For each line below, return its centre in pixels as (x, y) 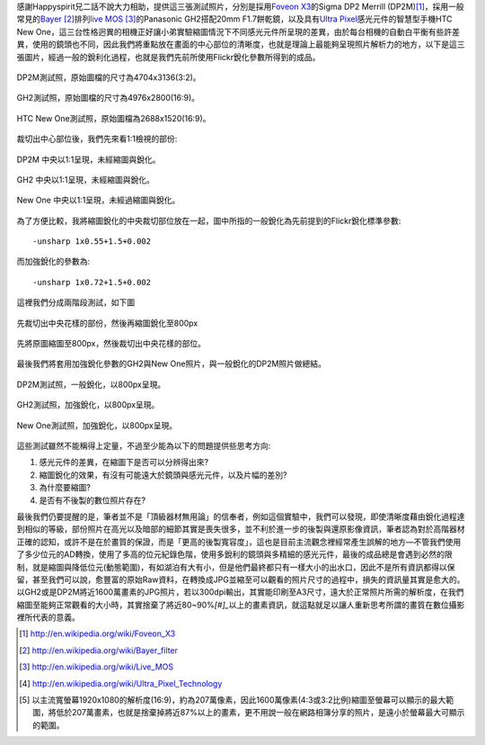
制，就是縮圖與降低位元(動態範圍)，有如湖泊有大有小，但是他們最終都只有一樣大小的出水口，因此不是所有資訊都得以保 (236, 567)
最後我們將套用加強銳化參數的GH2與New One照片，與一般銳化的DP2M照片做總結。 (172, 364)
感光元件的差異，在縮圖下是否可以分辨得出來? (124, 462)
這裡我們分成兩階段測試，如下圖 (75, 302)
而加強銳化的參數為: (53, 262)
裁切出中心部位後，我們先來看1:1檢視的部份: (97, 139)
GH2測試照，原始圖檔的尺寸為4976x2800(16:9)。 (108, 98)
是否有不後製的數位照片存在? (93, 500)
